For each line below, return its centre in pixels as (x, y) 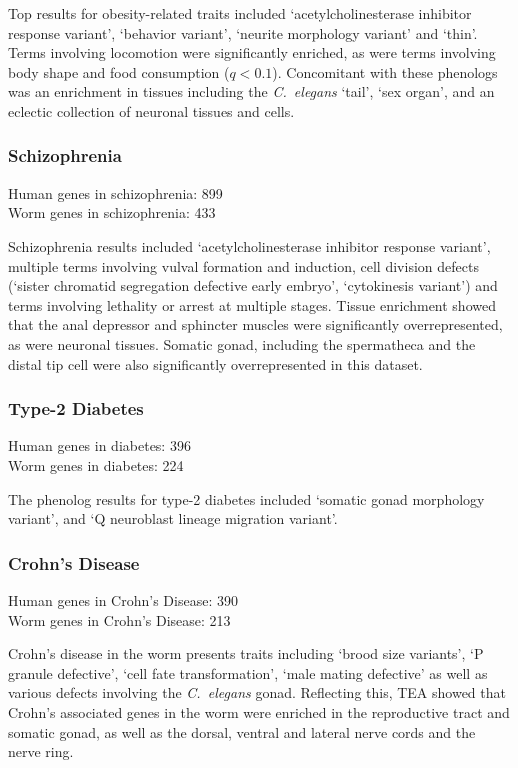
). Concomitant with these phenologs (385, 71)
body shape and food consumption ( (119, 71)
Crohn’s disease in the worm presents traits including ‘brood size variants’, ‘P (246, 653)
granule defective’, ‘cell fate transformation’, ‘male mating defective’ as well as (248, 672)
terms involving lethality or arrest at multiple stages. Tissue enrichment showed (252, 304)
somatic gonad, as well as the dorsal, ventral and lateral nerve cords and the (242, 731)
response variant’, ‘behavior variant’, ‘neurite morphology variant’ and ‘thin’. (243, 32)
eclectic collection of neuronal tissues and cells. (151, 110)
